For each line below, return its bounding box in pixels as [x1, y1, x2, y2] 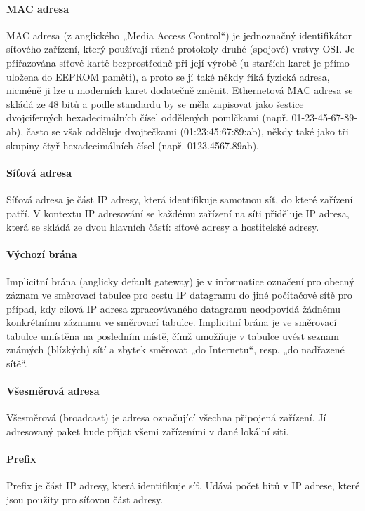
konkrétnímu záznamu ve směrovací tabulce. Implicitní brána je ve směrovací [6, 315, 337, 329]
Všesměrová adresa [6, 383, 100, 398]
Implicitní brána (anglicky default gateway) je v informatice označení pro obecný [6, 273, 354, 288]
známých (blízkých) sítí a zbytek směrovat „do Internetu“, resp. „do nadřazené [6, 342, 345, 357]
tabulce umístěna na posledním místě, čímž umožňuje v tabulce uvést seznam [6, 328, 339, 343]
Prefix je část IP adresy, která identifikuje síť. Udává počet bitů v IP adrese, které [6, 478, 360, 493]
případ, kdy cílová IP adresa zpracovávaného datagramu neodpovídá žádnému [6, 301, 341, 315]
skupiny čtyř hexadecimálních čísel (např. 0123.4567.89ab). [6, 137, 259, 152]
